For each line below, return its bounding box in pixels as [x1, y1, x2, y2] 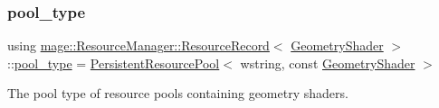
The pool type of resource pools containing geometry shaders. [7, 84, 348, 103]
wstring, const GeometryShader [240, 53, 415, 72]
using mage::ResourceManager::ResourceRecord [7, 36, 270, 55]
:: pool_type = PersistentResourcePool [7, 53, 220, 72]
